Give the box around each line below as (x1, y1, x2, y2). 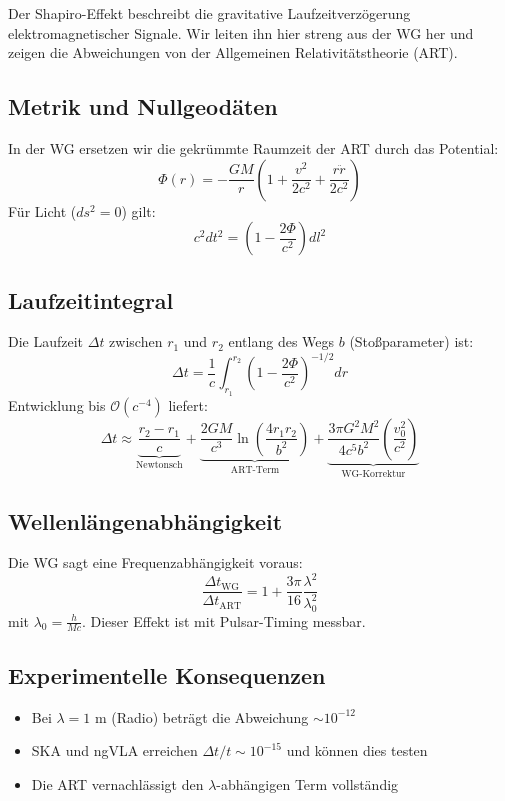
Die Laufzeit (8, 331, 84, 352)
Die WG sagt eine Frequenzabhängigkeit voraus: (8, 552, 303, 573)
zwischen (109, 331, 163, 352)
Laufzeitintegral (8, 284, 174, 315)
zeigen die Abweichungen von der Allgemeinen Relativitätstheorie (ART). (8, 42, 458, 63)
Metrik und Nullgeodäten (8, 91, 278, 122)
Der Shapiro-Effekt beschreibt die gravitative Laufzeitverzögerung (8, 3, 411, 23)
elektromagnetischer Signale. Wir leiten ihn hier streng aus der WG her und (8, 22, 474, 43)
